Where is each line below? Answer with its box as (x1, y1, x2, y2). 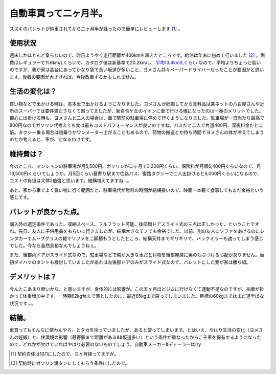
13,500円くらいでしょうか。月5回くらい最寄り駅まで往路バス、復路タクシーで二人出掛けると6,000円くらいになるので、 (9, 170, 262, 177)
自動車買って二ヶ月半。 (9, 8, 108, 19)
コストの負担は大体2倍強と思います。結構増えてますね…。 (9, 178, 132, 184)
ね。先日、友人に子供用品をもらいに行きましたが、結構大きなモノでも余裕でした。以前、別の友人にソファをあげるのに (9, 228, 260, 234)
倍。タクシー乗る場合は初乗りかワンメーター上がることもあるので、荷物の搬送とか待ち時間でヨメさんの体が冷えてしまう (9, 129, 264, 136)
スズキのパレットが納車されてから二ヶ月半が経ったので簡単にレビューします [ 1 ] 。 (9, 26, 183, 32)
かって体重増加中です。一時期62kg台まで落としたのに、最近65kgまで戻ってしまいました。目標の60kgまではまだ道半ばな (9, 293, 264, 299)
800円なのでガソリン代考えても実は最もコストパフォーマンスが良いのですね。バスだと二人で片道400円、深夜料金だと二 (9, 122, 263, 128)
